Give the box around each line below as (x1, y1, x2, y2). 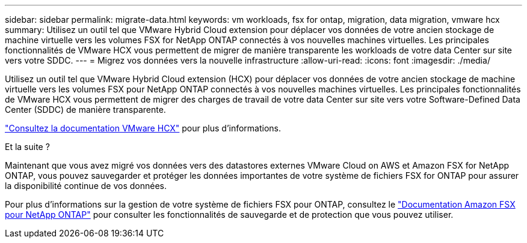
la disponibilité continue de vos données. (5, 181, 167, 191)
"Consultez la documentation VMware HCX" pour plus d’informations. (5, 123, 282, 133)
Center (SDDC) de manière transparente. (5, 104, 166, 115)
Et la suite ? (5, 142, 50, 152)
